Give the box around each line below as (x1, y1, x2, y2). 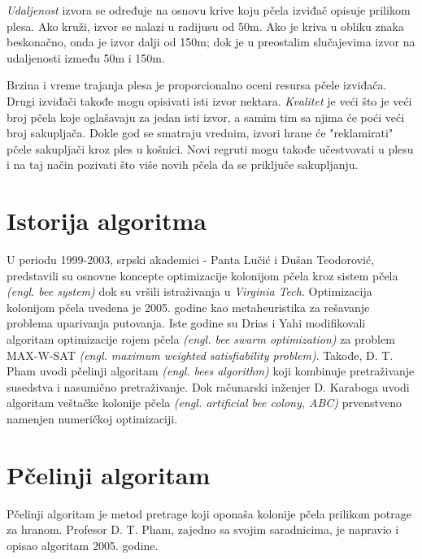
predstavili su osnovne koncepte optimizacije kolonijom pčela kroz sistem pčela (7, 266, 398, 284)
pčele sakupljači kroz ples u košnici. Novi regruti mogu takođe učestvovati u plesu (7, 140, 414, 157)
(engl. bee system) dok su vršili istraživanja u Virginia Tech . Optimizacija (7, 283, 372, 300)
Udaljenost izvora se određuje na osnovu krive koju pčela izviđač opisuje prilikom (7, 2, 411, 18)
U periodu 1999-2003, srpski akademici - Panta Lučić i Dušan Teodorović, (7, 251, 375, 268)
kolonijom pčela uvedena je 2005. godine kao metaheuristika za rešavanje (7, 298, 370, 315)
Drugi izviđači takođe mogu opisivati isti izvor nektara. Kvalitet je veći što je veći (7, 92, 412, 109)
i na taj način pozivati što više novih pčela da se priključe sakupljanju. (7, 156, 359, 173)
